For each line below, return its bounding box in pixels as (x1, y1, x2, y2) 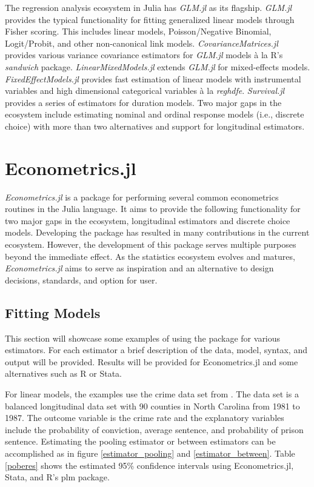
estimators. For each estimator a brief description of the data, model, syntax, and (5, 343, 307, 356)
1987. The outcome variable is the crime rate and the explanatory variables (5, 411, 284, 424)
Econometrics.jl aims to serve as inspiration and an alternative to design (5, 262, 274, 274)
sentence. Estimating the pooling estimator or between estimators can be (5, 435, 276, 448)
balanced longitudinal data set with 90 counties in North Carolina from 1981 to (5, 399, 300, 412)
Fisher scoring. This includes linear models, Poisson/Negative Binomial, (5, 25, 272, 38)
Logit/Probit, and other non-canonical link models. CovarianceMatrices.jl (5, 36, 278, 49)
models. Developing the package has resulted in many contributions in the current (5, 226, 310, 239)
